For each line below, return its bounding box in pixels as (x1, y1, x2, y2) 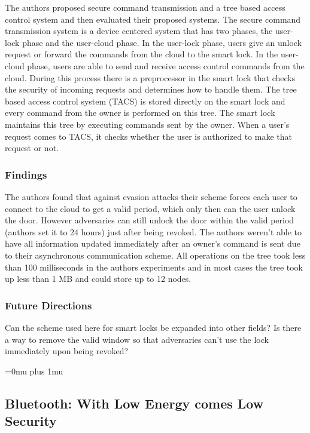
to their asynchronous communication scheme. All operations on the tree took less (5, 248, 306, 261)
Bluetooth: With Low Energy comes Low (5, 394, 264, 412)
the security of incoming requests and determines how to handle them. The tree (5, 83, 297, 96)
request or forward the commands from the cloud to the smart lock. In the (5, 48, 278, 60)
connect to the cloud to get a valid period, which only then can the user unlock (5, 202, 296, 214)
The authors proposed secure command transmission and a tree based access (5, 1, 285, 13)
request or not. (5, 142, 59, 154)
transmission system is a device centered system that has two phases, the (5, 24, 273, 37)
